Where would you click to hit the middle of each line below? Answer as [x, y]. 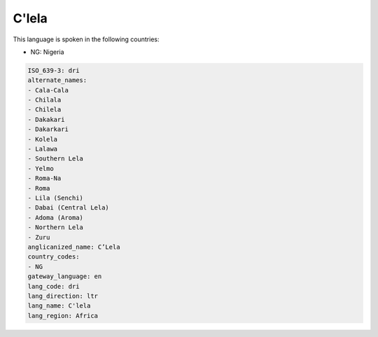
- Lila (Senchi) [56, 198]
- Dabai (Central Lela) [69, 208]
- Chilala [44, 100]
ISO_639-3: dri [54, 70]
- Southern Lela [56, 159]
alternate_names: [57, 80]
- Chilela [44, 110]
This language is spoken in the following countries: [86, 39]
